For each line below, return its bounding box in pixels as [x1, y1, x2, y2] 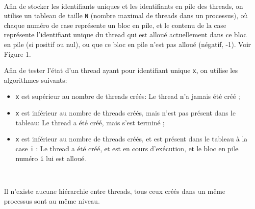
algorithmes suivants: [4, 74, 67, 85]
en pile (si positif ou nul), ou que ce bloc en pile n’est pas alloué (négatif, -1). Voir [4, 39, 251, 49]
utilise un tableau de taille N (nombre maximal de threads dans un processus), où [4, 10, 248, 21]
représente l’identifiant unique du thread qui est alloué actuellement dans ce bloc [4, 29, 247, 40]
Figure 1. [4, 48, 31, 59]
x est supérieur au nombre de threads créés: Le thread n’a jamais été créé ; [15, 91, 240, 101]
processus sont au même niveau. [4, 195, 100, 206]
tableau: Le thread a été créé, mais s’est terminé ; [15, 117, 165, 127]
